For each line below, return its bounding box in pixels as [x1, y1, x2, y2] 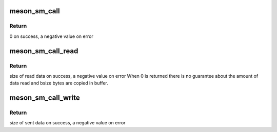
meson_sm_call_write [9, 94, 81, 102]
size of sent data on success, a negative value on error [9, 120, 126, 126]
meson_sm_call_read [9, 47, 78, 55]
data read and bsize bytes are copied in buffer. [9, 80, 108, 86]
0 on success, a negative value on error [9, 33, 93, 39]
